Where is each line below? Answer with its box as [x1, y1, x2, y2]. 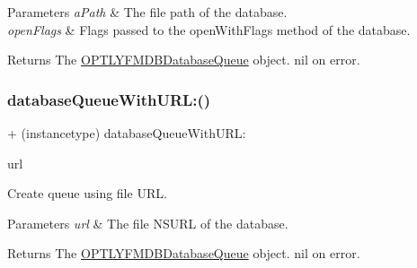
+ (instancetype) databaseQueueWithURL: [7, 124, 246, 142]
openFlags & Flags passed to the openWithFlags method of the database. [7, 20, 411, 39]
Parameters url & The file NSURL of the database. [7, 213, 288, 232]
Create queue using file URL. [7, 184, 167, 203]
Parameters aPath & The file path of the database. [7, 3, 288, 21]
